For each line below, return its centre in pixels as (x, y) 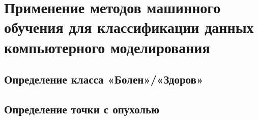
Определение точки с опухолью (82, 109)
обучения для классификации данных (129, 27)
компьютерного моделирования (107, 47)
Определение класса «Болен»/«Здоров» (104, 79)
